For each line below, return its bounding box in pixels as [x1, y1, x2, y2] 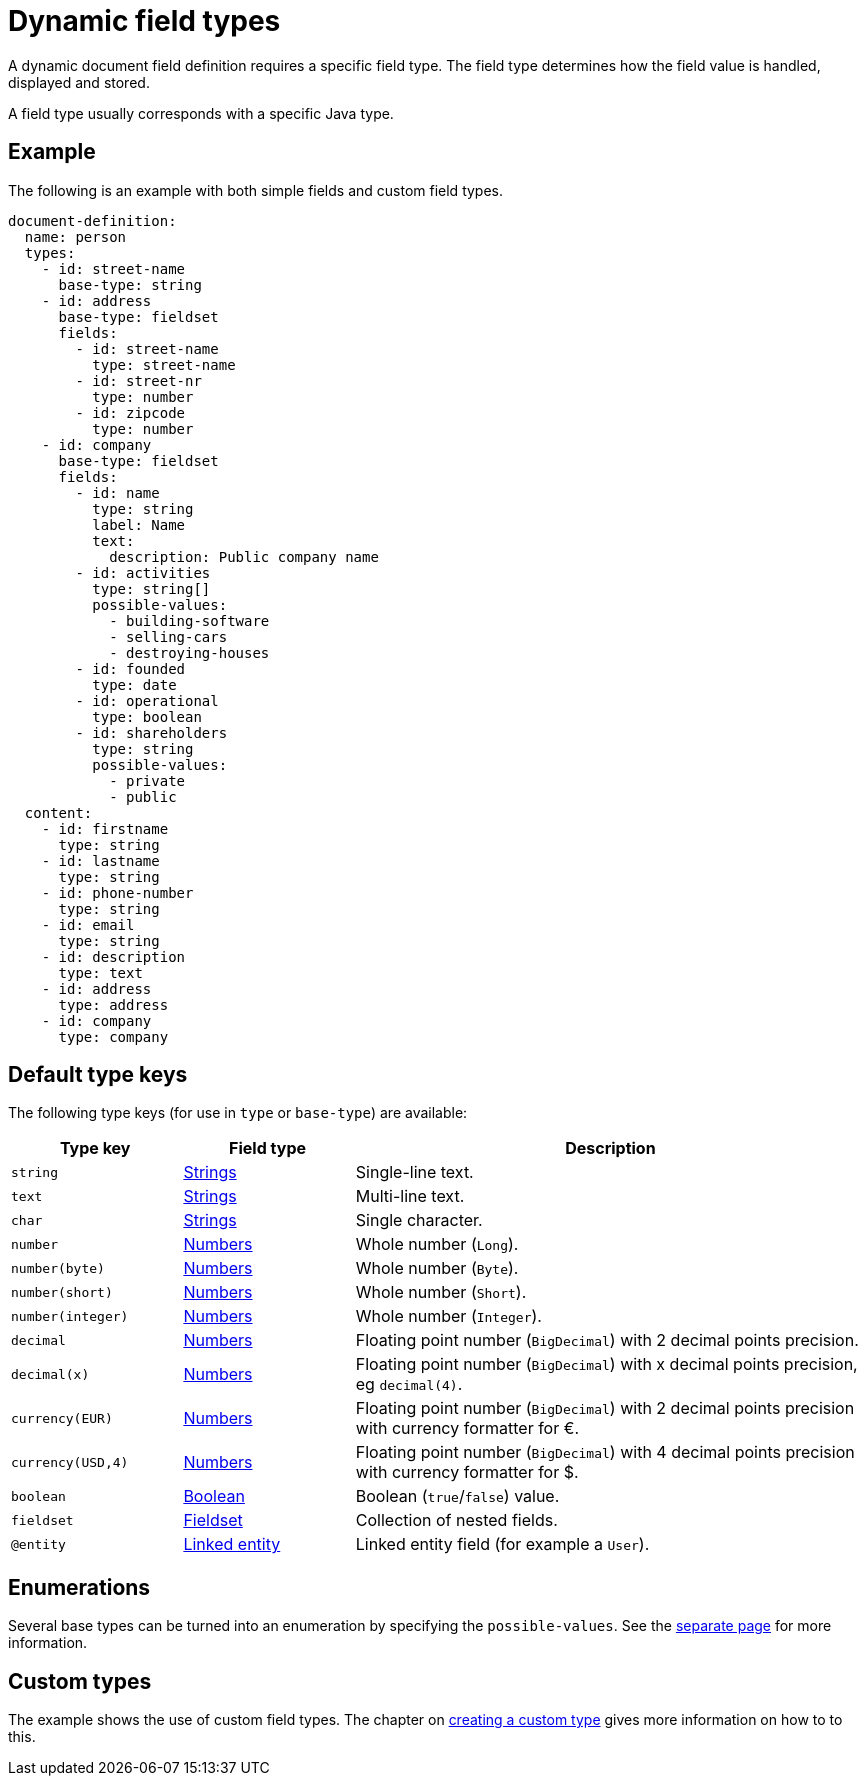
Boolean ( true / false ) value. [355, 1486, 560, 1507]
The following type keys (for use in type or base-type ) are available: [8, 1104, 468, 1122]
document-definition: [8, 212, 177, 229]
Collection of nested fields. [355, 1510, 558, 1531]
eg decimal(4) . [355, 1374, 463, 1395]
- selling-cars [109, 628, 228, 645]
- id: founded [75, 660, 186, 677]
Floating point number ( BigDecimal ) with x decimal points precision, [355, 1354, 858, 1375]
